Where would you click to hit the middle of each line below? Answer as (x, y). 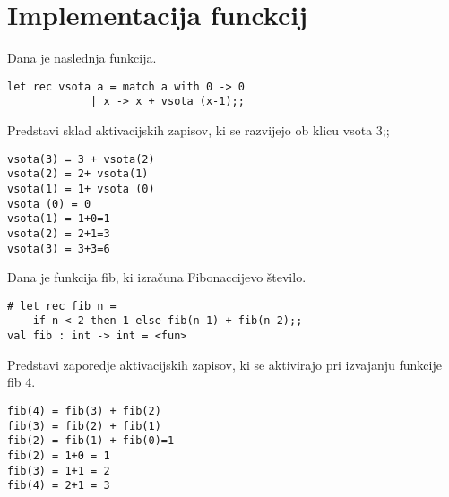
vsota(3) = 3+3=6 (59, 248)
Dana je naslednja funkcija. (82, 58)
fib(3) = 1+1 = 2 (59, 471)
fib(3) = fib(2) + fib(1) (84, 426)
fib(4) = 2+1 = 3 (59, 486)
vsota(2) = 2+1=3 (59, 233)
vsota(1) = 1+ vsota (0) (81, 189)
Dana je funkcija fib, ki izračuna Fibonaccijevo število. (157, 277)
